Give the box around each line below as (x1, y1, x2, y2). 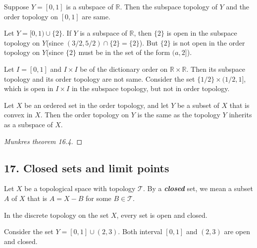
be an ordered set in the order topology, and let (24, 99, 169, 110)
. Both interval (118, 226, 162, 237)
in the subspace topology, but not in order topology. (71, 83, 230, 94)
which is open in (4, 83, 53, 94)
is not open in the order (173, 37, 245, 48)
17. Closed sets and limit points (4, 160, 169, 175)
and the (226, 1, 250, 11)
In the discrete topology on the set (4, 209, 109, 220)
